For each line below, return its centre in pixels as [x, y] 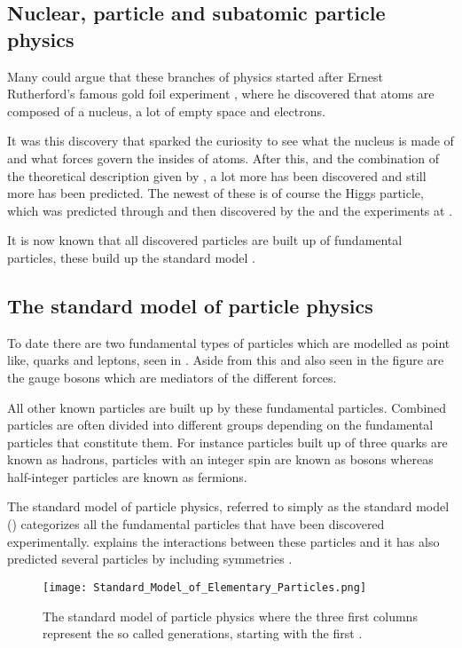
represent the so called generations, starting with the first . [203, 633]
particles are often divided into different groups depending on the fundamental [220, 425]
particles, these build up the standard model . [131, 257]
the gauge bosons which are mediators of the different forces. [172, 377]
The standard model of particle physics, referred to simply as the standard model [228, 506]
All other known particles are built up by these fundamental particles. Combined [227, 407]
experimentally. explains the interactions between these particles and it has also [223, 541]
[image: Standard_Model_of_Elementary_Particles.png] [205, 587]
